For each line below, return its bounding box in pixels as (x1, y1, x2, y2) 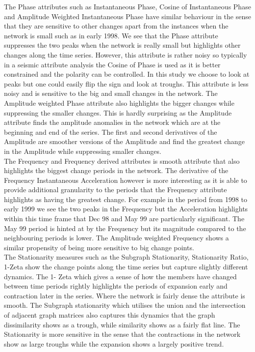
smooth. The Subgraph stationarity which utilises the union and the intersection (4, 300, 246, 310)
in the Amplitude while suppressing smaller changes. (4, 146, 161, 156)
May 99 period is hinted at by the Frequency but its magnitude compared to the (4, 223, 246, 233)
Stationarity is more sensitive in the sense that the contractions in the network (4, 329, 241, 339)
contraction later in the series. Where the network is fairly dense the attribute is (4, 290, 245, 300)
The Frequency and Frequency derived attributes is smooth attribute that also (4, 155, 240, 166)
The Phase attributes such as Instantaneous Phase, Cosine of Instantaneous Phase (4, 1, 251, 11)
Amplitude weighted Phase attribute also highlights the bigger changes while (4, 97, 234, 108)
